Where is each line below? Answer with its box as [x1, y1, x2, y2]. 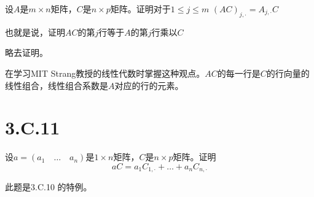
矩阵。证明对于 [110, 2, 171, 15]
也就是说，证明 [5, 25, 65, 38]
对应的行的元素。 [114, 79, 184, 91]
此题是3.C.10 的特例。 [5, 180, 92, 193]
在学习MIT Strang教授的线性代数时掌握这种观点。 [5, 66, 205, 79]
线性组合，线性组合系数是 [5, 79, 108, 91]
